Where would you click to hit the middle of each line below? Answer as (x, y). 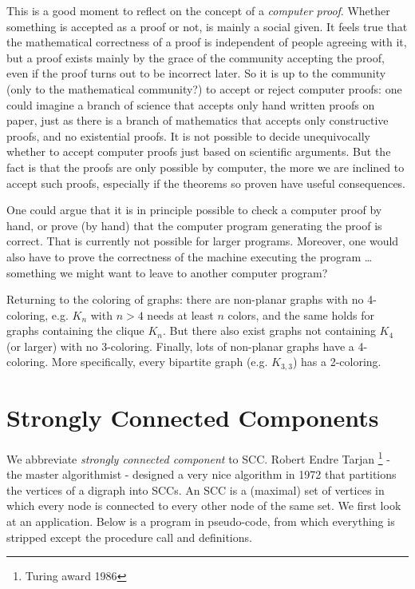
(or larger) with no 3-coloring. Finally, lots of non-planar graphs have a (180, 346)
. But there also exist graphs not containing (269, 330)
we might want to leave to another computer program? (194, 272)
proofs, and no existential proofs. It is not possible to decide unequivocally (188, 135)
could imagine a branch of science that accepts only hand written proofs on (191, 104)
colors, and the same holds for (301, 314)
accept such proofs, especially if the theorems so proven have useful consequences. (206, 183)
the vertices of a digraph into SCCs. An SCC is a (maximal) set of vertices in (196, 490)
